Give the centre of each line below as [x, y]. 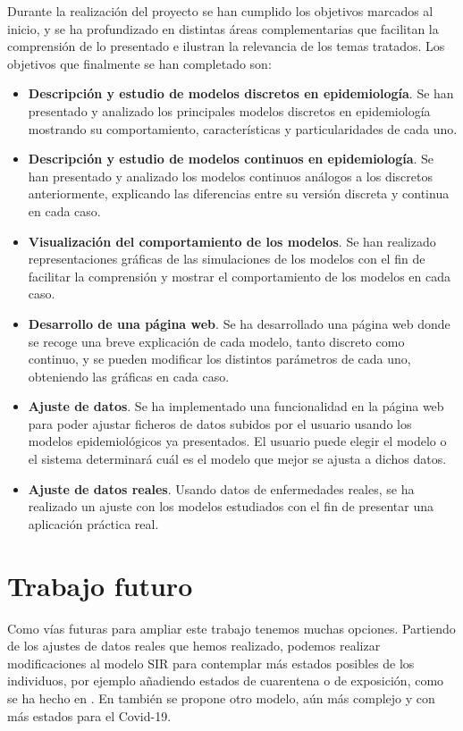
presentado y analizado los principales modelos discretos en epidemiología [229, 110]
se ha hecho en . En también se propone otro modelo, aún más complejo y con [221, 697]
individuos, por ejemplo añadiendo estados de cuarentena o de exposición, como [226, 681]
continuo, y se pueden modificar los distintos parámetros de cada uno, [219, 359]
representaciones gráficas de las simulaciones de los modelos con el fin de [227, 259]
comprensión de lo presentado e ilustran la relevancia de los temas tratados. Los [226, 46]
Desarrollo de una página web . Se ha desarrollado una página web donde [239, 323]
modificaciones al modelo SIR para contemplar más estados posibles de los [211, 663]
